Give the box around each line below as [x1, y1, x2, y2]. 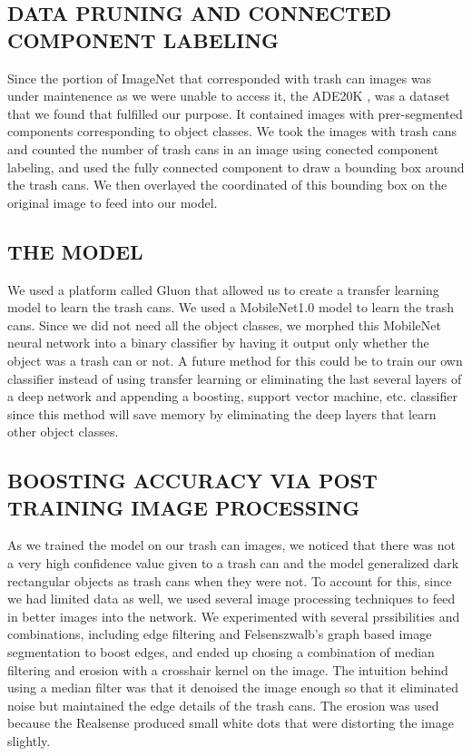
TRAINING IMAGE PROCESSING [7, 493, 360, 521]
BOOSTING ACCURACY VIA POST [7, 466, 378, 495]
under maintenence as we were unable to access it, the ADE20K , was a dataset [7, 86, 450, 105]
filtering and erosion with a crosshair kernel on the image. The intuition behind [7, 660, 448, 679]
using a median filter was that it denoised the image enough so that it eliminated [7, 678, 458, 697]
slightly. [7, 731, 51, 751]
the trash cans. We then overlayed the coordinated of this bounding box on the [7, 175, 447, 194]
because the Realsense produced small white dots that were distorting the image [7, 713, 454, 732]
